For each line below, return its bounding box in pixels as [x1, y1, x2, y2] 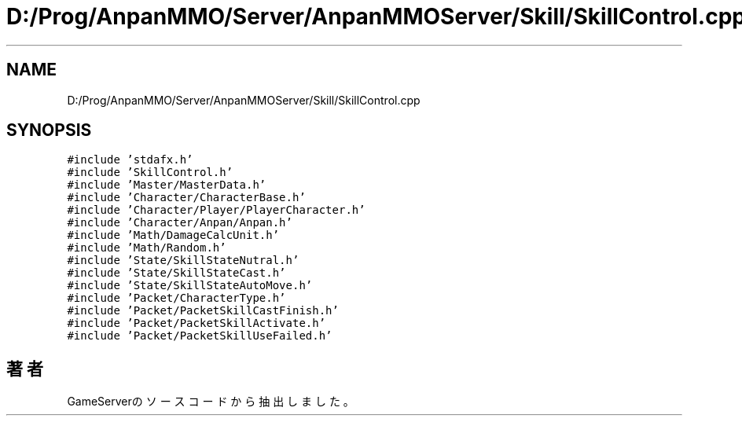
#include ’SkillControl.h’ [67, 166, 233, 179]
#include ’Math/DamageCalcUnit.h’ [67, 229, 280, 242]
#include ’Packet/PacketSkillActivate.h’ [67, 317, 326, 330]
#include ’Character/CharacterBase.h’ [67, 191, 306, 204]
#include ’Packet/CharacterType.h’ [67, 292, 286, 305]
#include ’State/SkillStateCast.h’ [67, 266, 286, 280]
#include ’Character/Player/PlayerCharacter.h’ [67, 204, 365, 217]
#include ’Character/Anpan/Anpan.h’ [67, 216, 292, 229]
